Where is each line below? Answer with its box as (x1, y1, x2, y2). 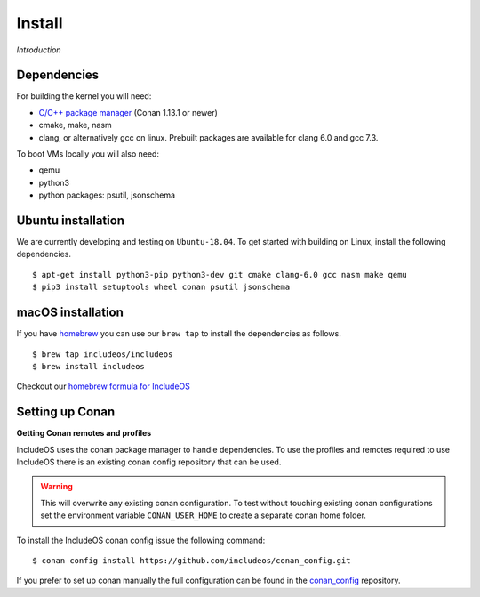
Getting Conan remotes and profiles (16, 428, 152, 439)
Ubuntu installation (16, 214, 124, 228)
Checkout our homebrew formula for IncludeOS (16, 381, 191, 391)
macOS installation (16, 305, 124, 320)
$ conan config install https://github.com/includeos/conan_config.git (32, 555, 351, 565)
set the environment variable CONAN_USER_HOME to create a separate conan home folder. (40, 510, 366, 520)
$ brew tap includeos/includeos (32, 349, 173, 359)
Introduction (16, 44, 61, 55)
